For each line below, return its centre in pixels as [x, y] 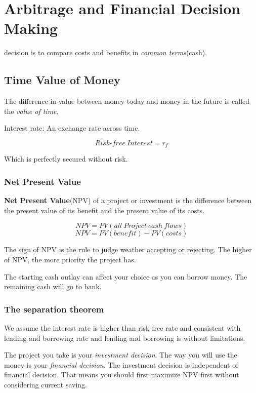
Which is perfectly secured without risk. [66, 159]
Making [31, 28]
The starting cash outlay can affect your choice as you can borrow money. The [126, 276]
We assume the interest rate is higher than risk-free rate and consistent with [122, 327]
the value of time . [31, 111]
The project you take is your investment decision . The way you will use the [121, 355]
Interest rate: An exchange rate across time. [72, 128]
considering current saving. [46, 384]
